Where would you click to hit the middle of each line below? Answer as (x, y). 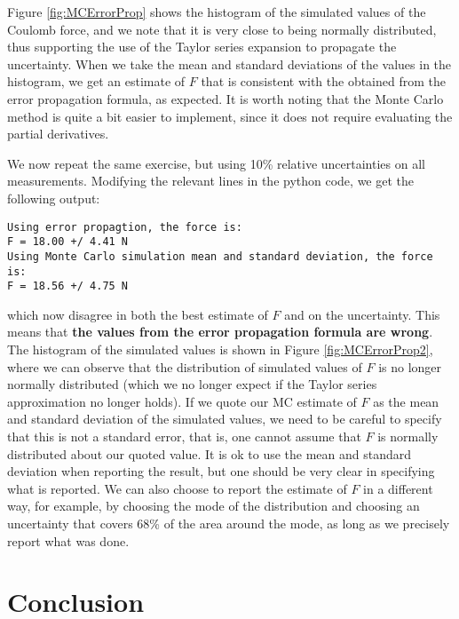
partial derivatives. (58, 134)
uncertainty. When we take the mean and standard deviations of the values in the (229, 63)
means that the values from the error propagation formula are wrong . (220, 332)
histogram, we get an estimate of (96, 81)
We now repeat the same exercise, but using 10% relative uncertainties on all (216, 163)
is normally (408, 436)
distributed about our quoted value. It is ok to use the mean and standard (210, 453)
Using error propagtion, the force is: (125, 227)
